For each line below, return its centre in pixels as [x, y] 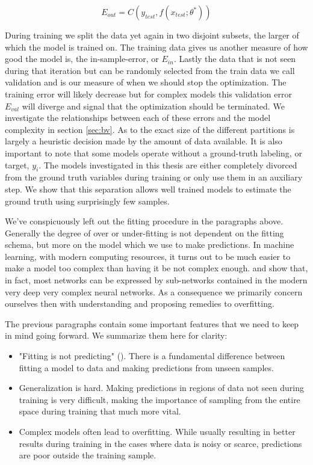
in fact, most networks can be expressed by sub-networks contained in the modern [156, 280]
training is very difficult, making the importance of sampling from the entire [160, 399]
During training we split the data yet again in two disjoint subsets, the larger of [152, 35]
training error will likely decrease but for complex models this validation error [148, 94]
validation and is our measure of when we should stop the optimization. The [146, 82]
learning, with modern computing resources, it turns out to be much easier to [148, 256]
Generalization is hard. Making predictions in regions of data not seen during [161, 388]
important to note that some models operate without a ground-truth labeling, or [153, 152]
